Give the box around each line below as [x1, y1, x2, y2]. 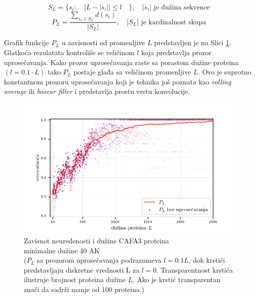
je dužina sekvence [153, 4, 210, 11]
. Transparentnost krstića [156, 264, 233, 275]
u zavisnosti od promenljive [62, 37, 145, 48]
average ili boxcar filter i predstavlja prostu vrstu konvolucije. [4, 86, 190, 96]
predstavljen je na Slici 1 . [154, 37, 231, 48]
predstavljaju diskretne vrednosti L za [24, 264, 139, 275]
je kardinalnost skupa [141, 18, 206, 26]
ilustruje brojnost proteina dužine [24, 274, 126, 285]
